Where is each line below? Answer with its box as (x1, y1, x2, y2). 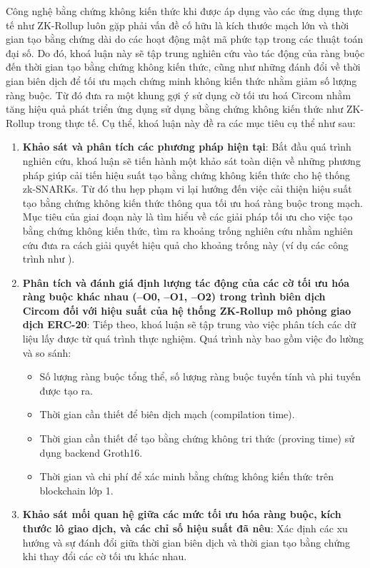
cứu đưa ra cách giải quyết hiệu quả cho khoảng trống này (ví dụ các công (22, 237, 349, 252)
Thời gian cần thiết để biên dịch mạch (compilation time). (39, 407, 295, 422)
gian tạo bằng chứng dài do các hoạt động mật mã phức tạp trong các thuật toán (6, 31, 364, 46)
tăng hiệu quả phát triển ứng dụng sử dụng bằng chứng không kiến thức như (6, 101, 344, 116)
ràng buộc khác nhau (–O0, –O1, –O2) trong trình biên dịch (22, 289, 326, 304)
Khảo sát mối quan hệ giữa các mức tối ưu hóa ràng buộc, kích (22, 507, 341, 522)
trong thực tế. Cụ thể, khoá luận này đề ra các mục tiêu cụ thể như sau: (38, 115, 356, 130)
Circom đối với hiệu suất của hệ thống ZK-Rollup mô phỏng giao (22, 303, 351, 318)
